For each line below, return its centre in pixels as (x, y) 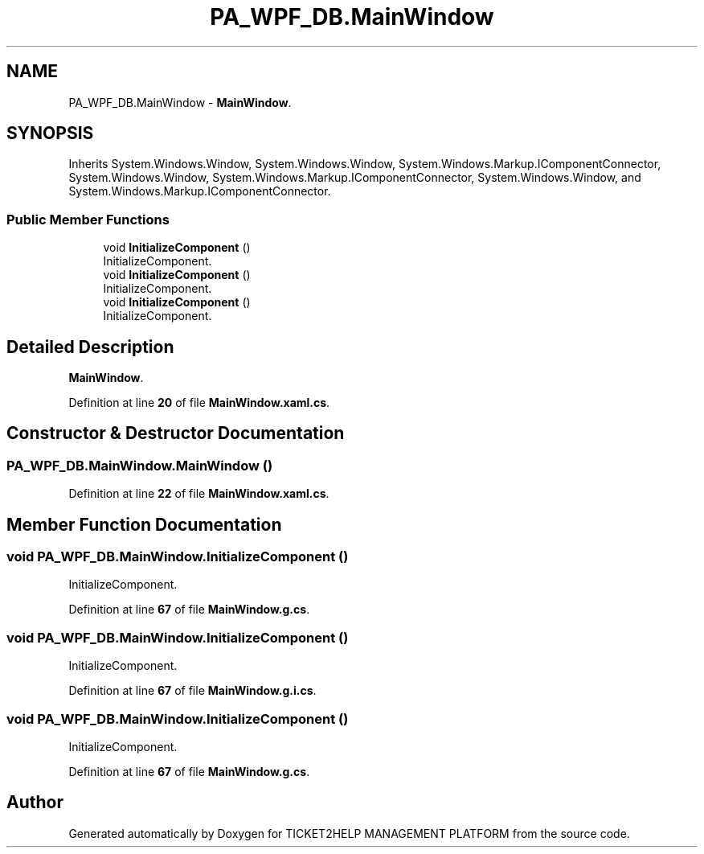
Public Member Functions (88, 219)
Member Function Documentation (144, 524)
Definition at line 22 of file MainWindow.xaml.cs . (199, 494)
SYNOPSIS (50, 133)
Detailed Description (90, 347)
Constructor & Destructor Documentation (176, 433)
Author (35, 803)
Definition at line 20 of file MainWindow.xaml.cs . (199, 403)
